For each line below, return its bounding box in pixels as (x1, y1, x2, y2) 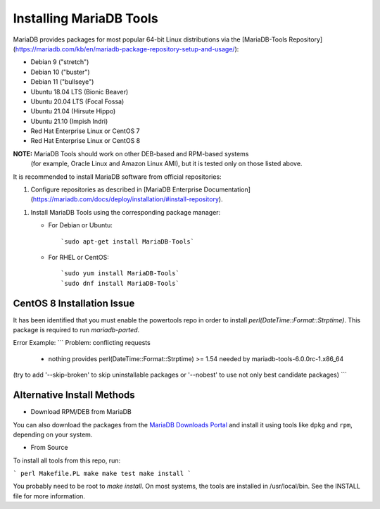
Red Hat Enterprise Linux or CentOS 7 (30, 127, 140, 135)
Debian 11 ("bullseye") (30, 77, 94, 86)
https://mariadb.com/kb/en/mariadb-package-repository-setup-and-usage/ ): (15, 44, 239, 53)
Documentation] (203, 185, 251, 194)
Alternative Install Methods (13, 389, 135, 401)
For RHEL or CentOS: (48, 253, 109, 261)
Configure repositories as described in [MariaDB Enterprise (30, 185, 203, 194)
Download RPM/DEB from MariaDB (30, 408, 132, 416)
